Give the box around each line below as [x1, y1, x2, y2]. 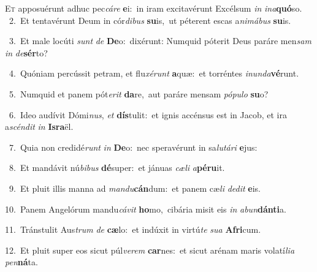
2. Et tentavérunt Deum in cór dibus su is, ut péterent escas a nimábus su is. [9, 13, 291, 26]
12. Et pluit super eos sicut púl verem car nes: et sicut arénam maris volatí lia [5, 243, 295, 256]
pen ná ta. [5, 255, 38, 268]
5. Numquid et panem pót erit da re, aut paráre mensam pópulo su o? [9, 87, 269, 100]
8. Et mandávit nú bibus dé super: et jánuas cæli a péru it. [9, 161, 225, 174]
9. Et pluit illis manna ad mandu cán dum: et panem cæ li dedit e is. [9, 181, 261, 194]
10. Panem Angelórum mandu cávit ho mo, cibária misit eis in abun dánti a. [5, 202, 286, 215]
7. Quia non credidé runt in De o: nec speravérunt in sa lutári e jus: [9, 140, 258, 153]
